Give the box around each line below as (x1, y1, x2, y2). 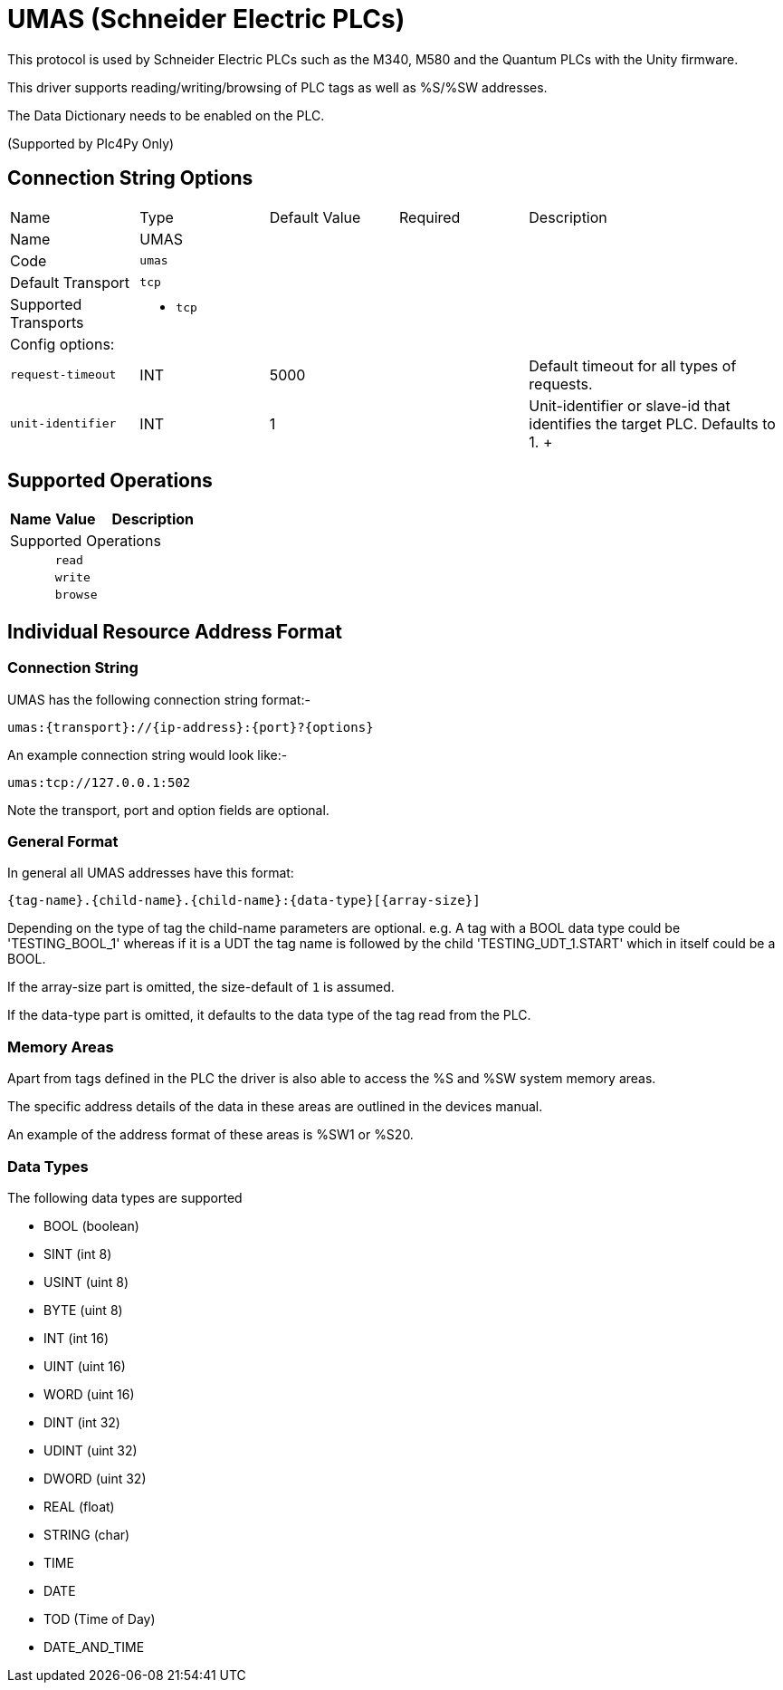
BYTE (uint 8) (43, 1301, 123, 1318)
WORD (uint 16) (43, 1386, 135, 1402)
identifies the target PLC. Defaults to (529, 414, 776, 433)
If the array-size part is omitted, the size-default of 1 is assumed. (7, 979, 395, 995)
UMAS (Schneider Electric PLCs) (7, 4, 406, 34)
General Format (7, 832, 119, 851)
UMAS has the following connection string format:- (7, 691, 310, 707)
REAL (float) (43, 1498, 115, 1514)
